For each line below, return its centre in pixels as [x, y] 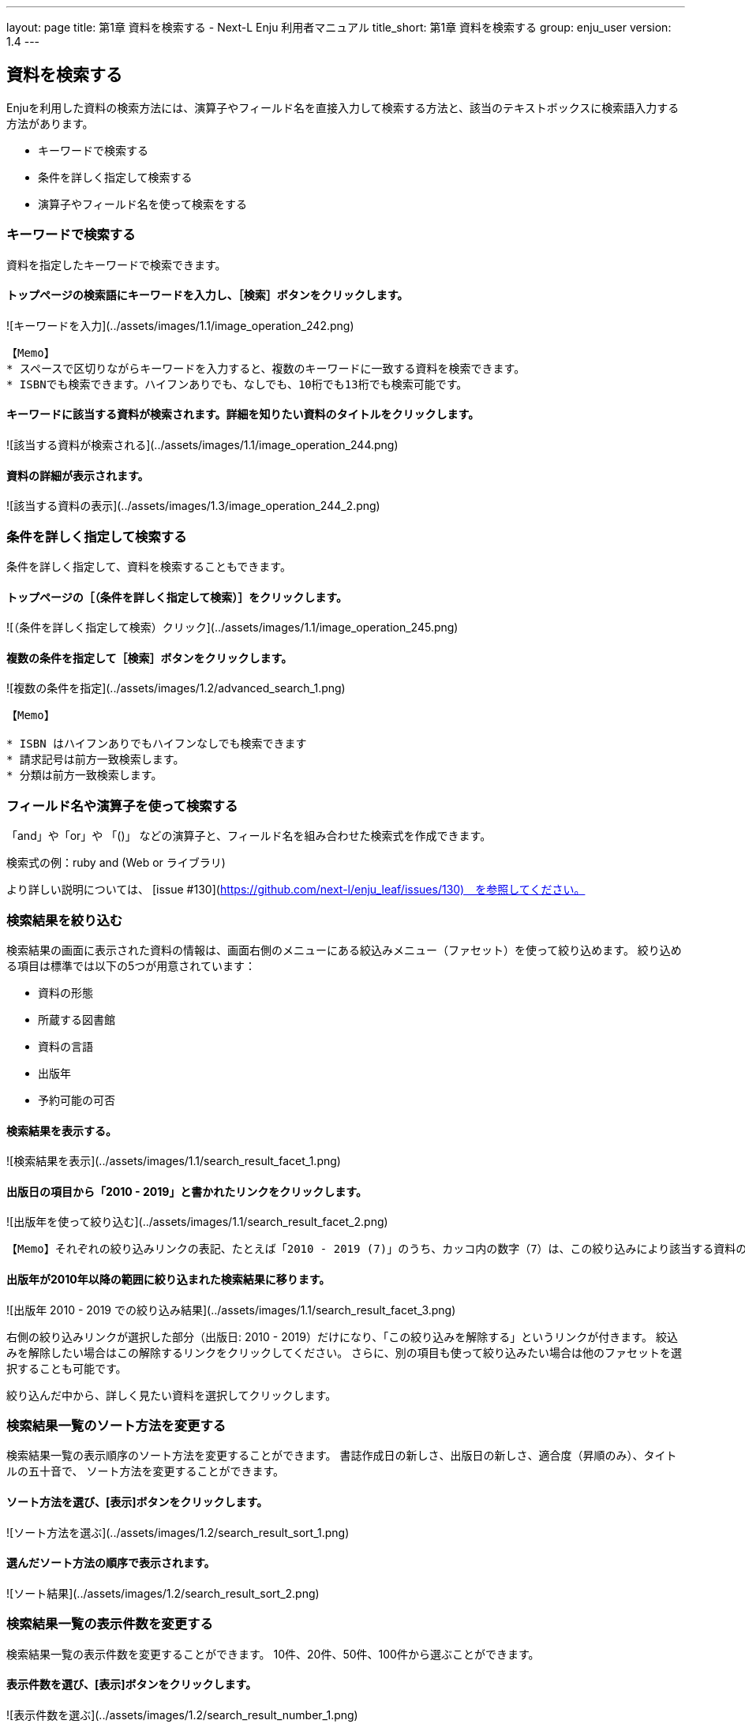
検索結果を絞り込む [65, 920]
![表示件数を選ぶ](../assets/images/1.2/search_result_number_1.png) [182, 1715]
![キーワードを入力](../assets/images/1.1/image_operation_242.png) [180, 325]
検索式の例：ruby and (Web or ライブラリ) [116, 863]
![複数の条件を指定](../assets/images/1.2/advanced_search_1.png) [176, 688]
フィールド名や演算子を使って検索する [122, 806]
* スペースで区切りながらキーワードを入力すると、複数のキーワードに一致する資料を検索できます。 [266, 368]
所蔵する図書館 [77, 1019]
